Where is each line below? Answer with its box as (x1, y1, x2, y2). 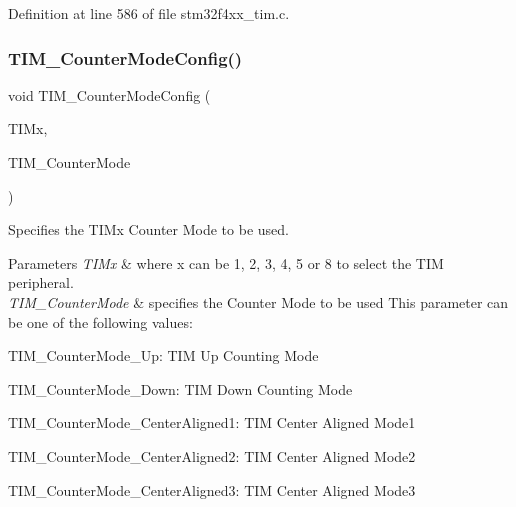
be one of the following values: (8, 311, 193, 332)
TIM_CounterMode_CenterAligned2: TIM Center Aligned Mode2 (8, 445, 416, 466)
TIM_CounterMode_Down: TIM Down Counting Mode (8, 378, 353, 399)
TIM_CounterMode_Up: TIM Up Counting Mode (8, 345, 319, 366)
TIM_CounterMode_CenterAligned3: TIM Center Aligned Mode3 (8, 479, 416, 500)
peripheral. (8, 272, 74, 293)
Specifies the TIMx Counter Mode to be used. (8, 219, 289, 240)
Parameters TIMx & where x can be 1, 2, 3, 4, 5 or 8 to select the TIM (8, 252, 444, 273)
